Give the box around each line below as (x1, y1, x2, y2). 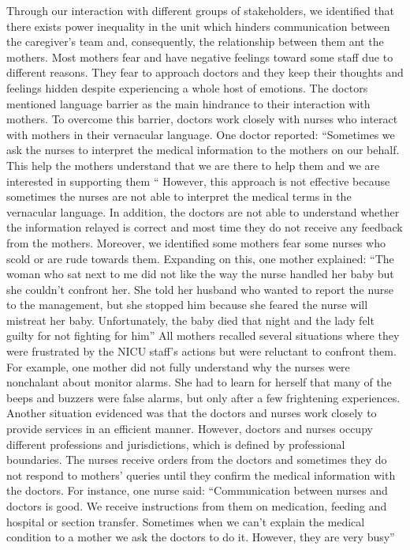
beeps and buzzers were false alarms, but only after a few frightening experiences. (6, 389, 401, 405)
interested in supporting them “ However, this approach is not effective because (6, 172, 390, 189)
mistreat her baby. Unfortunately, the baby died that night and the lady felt (6, 311, 375, 328)
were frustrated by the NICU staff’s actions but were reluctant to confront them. (6, 343, 397, 360)
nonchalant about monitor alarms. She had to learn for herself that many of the (6, 374, 392, 390)
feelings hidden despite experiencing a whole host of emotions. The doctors (6, 79, 368, 96)
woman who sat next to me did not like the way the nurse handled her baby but (6, 266, 394, 282)
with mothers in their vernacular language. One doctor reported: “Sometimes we (6, 126, 395, 142)
